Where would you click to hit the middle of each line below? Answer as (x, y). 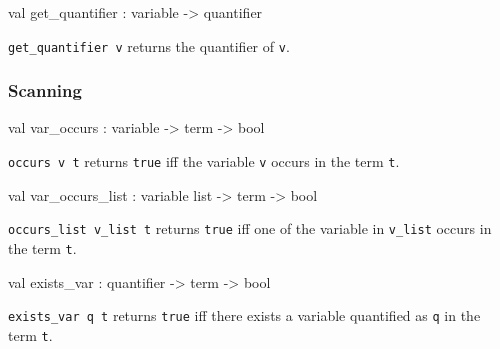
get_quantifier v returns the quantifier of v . (149, 45)
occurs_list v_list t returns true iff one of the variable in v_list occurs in (250, 228)
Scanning (45, 90)
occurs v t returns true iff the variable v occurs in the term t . (204, 161)
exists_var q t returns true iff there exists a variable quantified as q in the (244, 315)
